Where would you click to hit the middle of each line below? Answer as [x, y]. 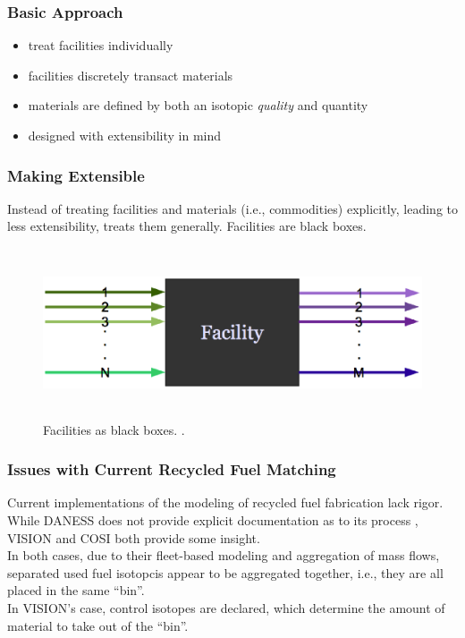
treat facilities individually [101, 45]
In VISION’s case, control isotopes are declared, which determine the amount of [226, 607]
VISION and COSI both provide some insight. [134, 537]
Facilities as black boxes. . [114, 429]
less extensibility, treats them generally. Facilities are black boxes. [187, 226]
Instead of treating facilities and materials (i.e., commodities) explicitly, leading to [233, 208]
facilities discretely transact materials [131, 75]
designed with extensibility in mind [125, 135]
